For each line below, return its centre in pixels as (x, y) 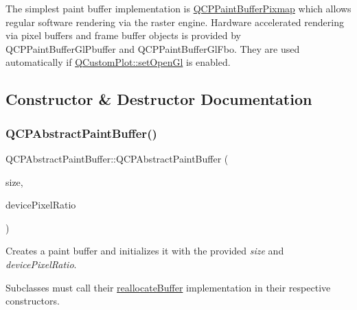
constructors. (33, 301)
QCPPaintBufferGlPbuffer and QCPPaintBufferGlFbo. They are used (153, 48)
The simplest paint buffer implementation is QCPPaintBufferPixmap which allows (178, 8)
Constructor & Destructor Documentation (159, 99)
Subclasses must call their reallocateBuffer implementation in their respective (168, 287)
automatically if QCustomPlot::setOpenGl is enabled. (118, 62)
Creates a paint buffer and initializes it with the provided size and (145, 251)
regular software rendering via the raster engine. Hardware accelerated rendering (175, 22)
